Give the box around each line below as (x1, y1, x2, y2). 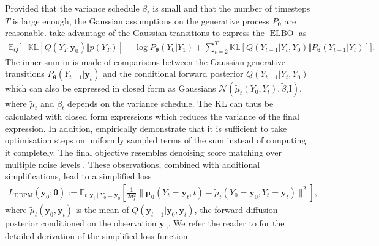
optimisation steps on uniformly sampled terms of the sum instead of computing (5, 134, 306, 147)
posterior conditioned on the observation (5, 216, 157, 229)
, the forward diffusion (194, 203, 278, 215)
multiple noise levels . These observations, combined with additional (5, 157, 260, 170)
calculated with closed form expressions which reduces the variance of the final (5, 110, 299, 123)
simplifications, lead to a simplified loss (5, 170, 152, 183)
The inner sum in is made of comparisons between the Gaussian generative (5, 55, 285, 68)
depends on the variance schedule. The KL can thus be (67, 97, 274, 110)
